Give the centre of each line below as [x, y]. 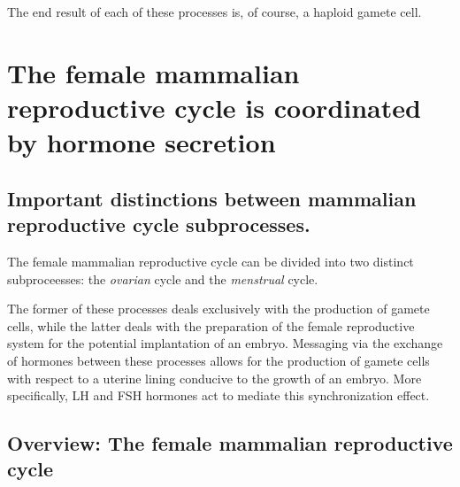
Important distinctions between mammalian [212, 198]
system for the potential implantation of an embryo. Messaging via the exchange [225, 343]
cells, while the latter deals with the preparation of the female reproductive [211, 325]
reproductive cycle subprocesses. [159, 224]
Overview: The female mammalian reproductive [230, 443]
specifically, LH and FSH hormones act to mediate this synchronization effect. [218, 395]
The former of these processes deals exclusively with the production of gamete [218, 309]
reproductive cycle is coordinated [214, 107]
